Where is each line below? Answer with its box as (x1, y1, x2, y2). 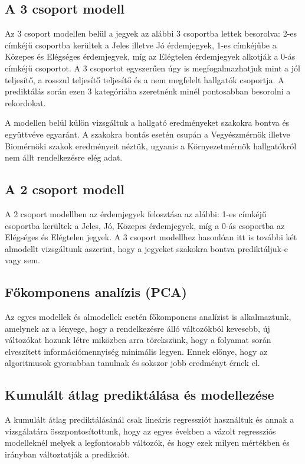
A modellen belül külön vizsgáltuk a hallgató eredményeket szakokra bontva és (5, 116, 290, 129)
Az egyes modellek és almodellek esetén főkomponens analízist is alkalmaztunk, (5, 311, 291, 323)
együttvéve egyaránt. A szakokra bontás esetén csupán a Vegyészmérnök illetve (5, 128, 290, 140)
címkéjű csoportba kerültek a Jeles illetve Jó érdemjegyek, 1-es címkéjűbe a (5, 38, 277, 51)
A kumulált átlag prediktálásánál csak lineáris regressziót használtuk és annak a (5, 413, 294, 426)
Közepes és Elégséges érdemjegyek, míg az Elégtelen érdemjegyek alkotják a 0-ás (5, 50, 296, 63)
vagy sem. (5, 254, 40, 266)
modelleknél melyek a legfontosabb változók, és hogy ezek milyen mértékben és (5, 436, 290, 449)
